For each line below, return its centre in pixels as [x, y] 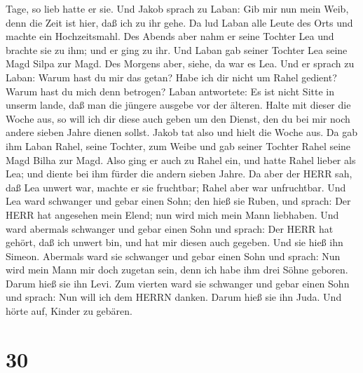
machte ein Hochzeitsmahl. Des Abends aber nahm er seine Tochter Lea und [170, 36]
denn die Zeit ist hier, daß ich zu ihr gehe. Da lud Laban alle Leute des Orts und [179, 22]
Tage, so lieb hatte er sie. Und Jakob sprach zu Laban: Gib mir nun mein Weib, [177, 8]
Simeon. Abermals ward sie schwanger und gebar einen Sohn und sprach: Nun [173, 256]
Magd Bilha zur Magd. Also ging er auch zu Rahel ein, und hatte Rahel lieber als [181, 160]
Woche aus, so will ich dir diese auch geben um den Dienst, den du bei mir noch [178, 118]
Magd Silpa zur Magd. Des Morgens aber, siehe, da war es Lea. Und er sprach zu [180, 63]
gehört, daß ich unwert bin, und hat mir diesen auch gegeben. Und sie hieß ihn [174, 242]
